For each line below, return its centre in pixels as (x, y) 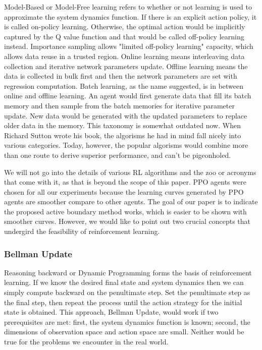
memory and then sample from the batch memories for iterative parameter (119, 105)
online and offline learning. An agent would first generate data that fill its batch (128, 96)
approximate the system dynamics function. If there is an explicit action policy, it (130, 16)
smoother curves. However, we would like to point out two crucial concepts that (127, 221)
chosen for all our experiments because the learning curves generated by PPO (124, 191)
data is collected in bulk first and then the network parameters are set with (121, 76)
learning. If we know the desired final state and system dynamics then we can (124, 282)
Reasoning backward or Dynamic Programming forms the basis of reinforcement (128, 272)
